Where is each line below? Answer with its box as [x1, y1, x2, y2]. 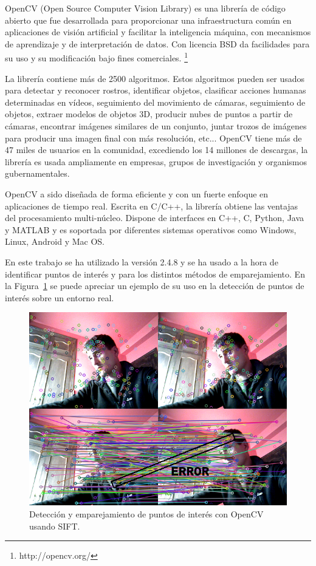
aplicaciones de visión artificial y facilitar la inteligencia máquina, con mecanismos [5, 26, 311, 38]
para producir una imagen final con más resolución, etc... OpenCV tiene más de [5, 131, 302, 144]
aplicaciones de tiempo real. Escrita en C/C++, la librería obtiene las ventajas [5, 199, 298, 212]
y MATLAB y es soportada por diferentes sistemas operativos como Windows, [5, 223, 297, 236]
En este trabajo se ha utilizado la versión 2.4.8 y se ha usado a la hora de [5, 255, 278, 268]
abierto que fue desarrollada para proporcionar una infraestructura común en [5, 13, 292, 26]
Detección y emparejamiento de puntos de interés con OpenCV [29, 507, 264, 520]
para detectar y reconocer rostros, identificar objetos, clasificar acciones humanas [5, 84, 306, 97]
